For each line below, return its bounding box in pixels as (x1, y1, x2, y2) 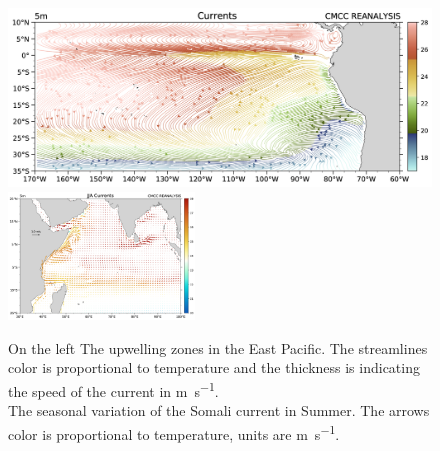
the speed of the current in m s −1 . (8, 378, 219, 401)
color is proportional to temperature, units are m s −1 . (8, 420, 340, 444)
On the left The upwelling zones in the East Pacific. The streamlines (8, 337, 428, 358)
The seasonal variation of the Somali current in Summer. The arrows (8, 400, 430, 421)
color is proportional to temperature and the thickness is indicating (8, 357, 420, 378)
